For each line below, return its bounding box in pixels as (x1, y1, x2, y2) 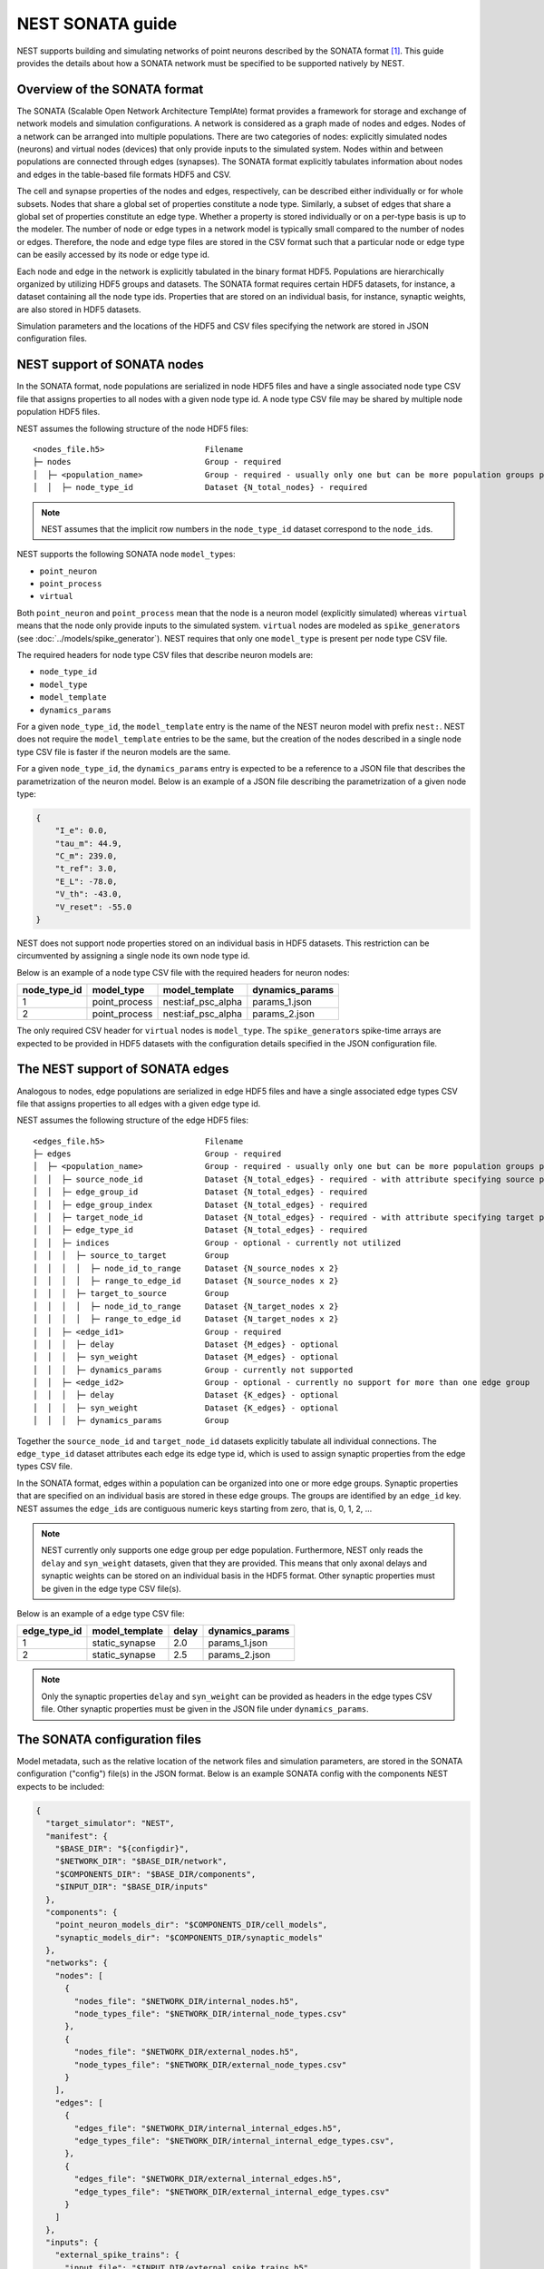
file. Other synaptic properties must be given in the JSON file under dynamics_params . (41, 1704, 369, 1714)
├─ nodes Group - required (33, 457, 282, 467)
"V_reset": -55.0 (54, 901, 132, 912)
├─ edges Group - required (33, 1149, 282, 1159)
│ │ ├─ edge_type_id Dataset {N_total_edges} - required (33, 1225, 368, 1235)
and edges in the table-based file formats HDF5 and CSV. (16, 169, 231, 180)
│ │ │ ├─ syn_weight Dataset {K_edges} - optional (33, 1402, 339, 1413)
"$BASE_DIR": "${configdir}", (54, 1843, 189, 1853)
